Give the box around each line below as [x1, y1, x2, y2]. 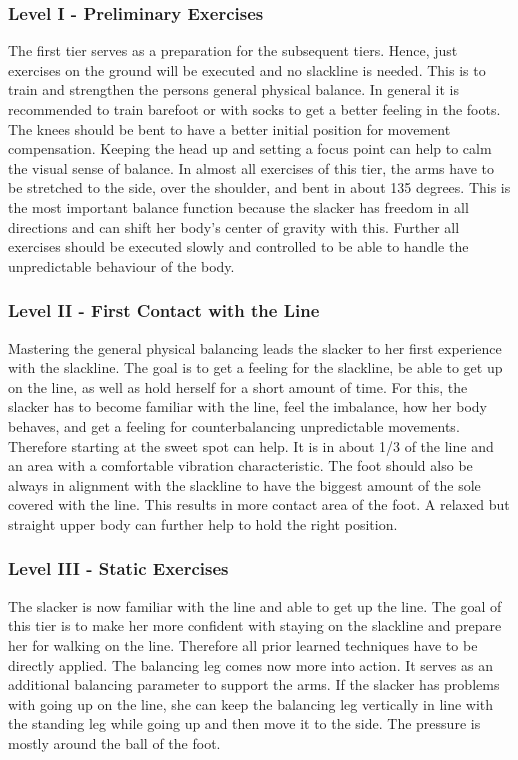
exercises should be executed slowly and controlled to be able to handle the [8, 236, 469, 257]
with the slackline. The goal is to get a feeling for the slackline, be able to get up [8, 357, 503, 378]
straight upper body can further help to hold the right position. [8, 513, 398, 534]
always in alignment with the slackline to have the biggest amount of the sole [8, 474, 481, 495]
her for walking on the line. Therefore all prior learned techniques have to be [8, 634, 478, 655]
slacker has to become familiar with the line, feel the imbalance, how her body [8, 396, 487, 417]
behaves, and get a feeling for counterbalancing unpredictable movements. [8, 415, 460, 436]
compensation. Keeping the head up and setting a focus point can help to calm [8, 138, 492, 159]
